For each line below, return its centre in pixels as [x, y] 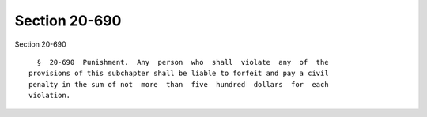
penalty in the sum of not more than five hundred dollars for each [179, 84]
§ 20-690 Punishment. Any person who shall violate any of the [183, 62]
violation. [50, 96]
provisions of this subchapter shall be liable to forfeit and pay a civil [179, 74]
